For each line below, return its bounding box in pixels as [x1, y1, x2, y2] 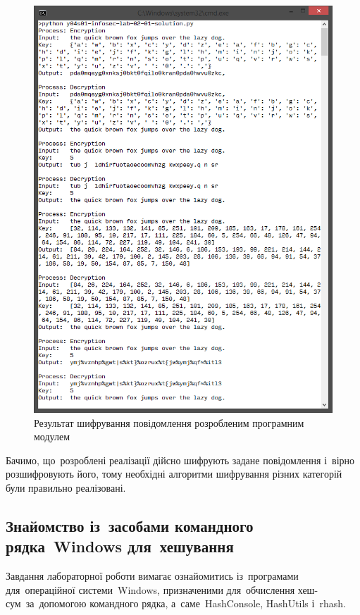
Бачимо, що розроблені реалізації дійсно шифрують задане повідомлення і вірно [6, 452, 355, 467]
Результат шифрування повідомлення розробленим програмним [34, 415, 304, 430]
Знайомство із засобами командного [6, 515, 254, 537]
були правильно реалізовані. [6, 480, 126, 495]
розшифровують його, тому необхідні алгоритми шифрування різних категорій [6, 466, 342, 481]
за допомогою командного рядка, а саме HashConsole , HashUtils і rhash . [25, 596, 346, 611]
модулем [34, 429, 70, 444]
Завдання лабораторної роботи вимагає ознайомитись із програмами [6, 569, 299, 583]
